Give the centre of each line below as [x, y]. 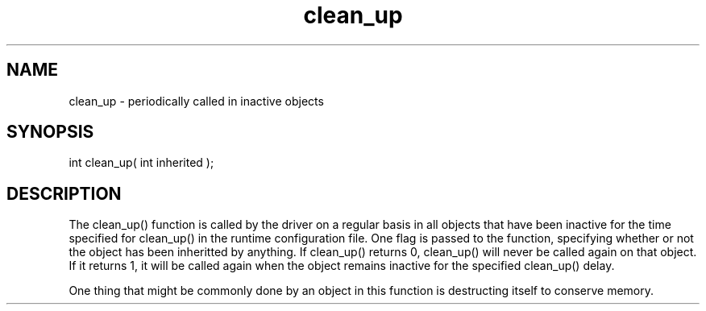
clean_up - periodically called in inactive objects [196, 101]
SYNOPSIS [50, 132]
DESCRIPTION [64, 193]
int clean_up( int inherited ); [141, 163]
